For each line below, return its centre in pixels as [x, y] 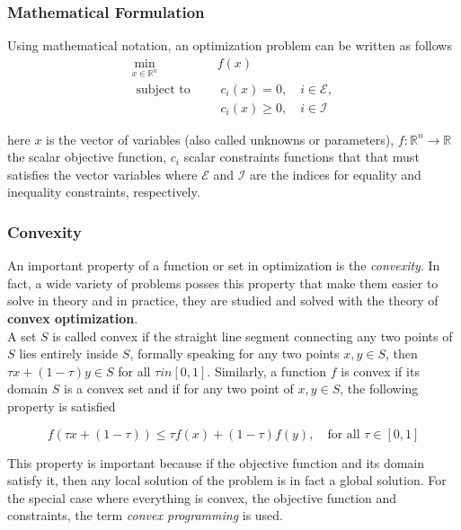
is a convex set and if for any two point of [179, 389]
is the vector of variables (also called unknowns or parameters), [220, 139]
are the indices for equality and [336, 174]
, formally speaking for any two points [235, 353]
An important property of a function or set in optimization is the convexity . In [224, 265]
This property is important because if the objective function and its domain [216, 462]
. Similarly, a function [267, 371]
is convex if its [380, 371]
